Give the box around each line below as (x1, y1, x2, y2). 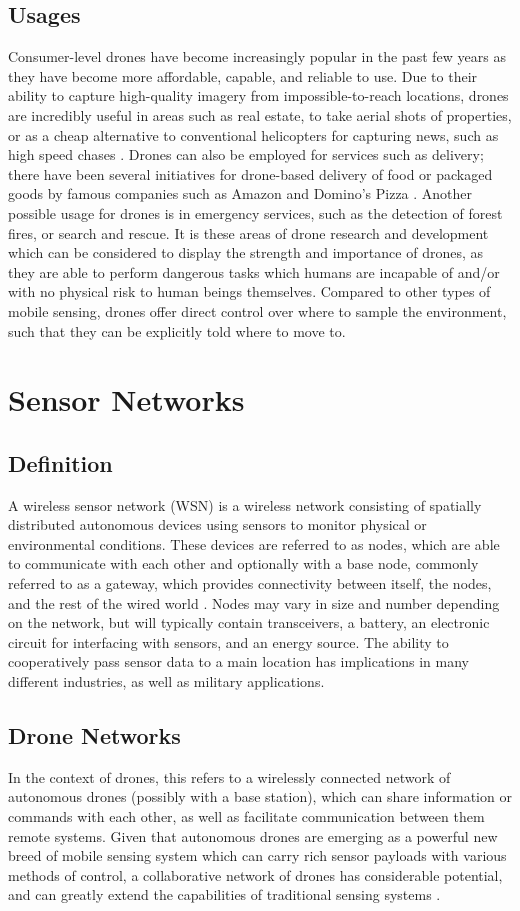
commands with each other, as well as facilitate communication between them (8, 806, 485, 827)
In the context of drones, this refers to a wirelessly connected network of (8, 766, 451, 787)
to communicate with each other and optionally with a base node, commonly (8, 553, 479, 574)
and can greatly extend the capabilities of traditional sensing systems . (8, 884, 441, 905)
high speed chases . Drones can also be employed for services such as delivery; (8, 144, 484, 165)
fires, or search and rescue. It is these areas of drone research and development (8, 222, 489, 243)
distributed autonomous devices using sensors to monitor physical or (8, 514, 427, 535)
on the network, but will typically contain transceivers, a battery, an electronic (8, 612, 490, 633)
